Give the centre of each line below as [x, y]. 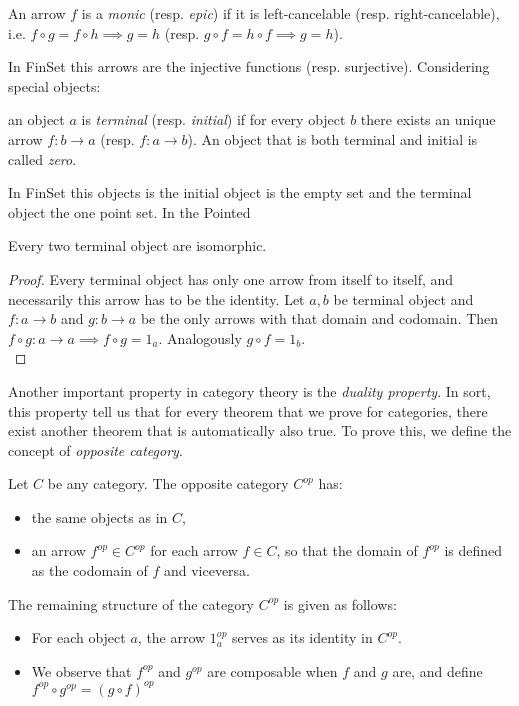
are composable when [272, 670]
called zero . [42, 158]
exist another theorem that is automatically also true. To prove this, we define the [260, 430]
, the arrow [171, 637]
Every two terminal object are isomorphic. [137, 245]
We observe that [81, 670]
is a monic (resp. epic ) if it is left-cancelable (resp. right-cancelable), [290, 13]
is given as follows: [340, 603]
